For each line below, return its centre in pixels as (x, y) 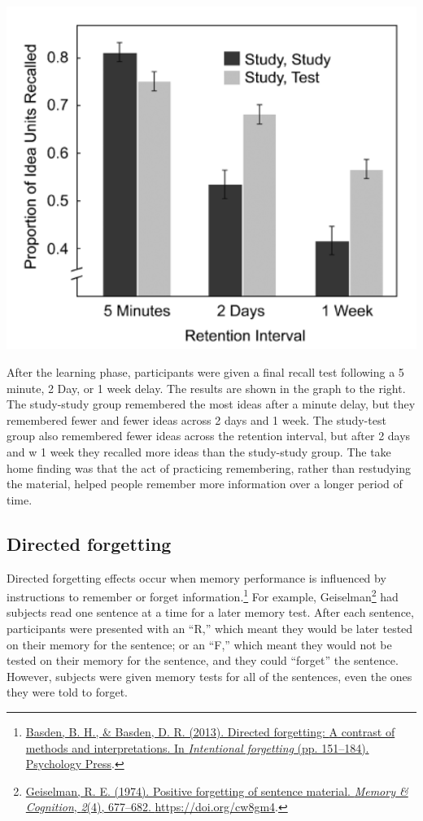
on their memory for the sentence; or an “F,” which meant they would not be (199, 644)
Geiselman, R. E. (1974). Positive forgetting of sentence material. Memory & (217, 790)
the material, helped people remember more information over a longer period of (205, 484)
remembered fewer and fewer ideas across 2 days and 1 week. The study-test (196, 419)
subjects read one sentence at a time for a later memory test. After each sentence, (210, 612)
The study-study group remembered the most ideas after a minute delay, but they (211, 404)
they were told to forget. (68, 692)
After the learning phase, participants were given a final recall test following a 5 (205, 372)
